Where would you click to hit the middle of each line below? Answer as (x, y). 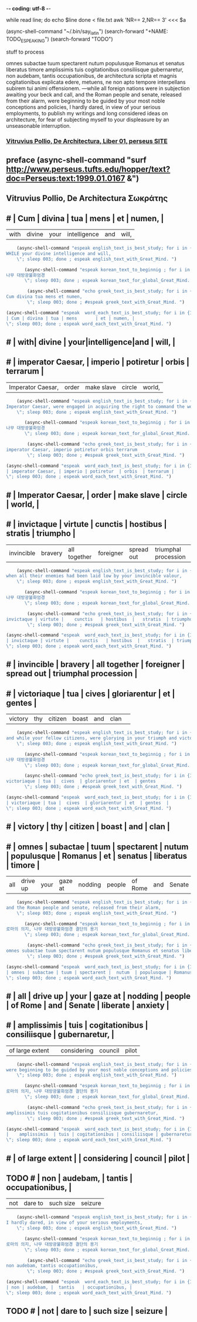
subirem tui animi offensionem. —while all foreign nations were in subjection (98, 88)
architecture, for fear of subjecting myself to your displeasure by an (88, 119)
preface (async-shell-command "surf (76, 160)
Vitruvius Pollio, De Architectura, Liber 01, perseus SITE (87, 141)
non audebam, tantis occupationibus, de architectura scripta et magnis (91, 75)
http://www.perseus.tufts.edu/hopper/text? (88, 169)
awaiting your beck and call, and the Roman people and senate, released (94, 94)
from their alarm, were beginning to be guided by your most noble (86, 101)
